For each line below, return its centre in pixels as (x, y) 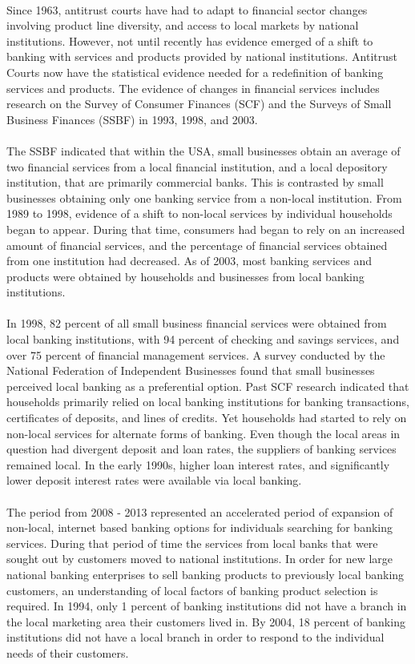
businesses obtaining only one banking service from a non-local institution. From (204, 197)
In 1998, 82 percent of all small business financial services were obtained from (197, 323)
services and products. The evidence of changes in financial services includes (193, 88)
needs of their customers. (68, 652)
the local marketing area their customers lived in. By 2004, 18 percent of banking (206, 621)
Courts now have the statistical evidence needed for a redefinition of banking (195, 72)
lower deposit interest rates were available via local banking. (154, 480)
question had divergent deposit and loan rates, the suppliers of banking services (201, 449)
